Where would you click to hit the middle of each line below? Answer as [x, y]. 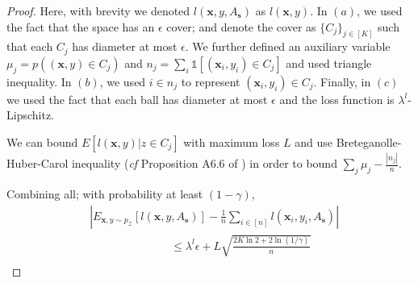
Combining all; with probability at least [105, 194]
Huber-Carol [38, 163]
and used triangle [329, 62]
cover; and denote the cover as [241, 26]
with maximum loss [232, 141]
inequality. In [39, 81]
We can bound [42, 141]
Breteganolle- [369, 141]
